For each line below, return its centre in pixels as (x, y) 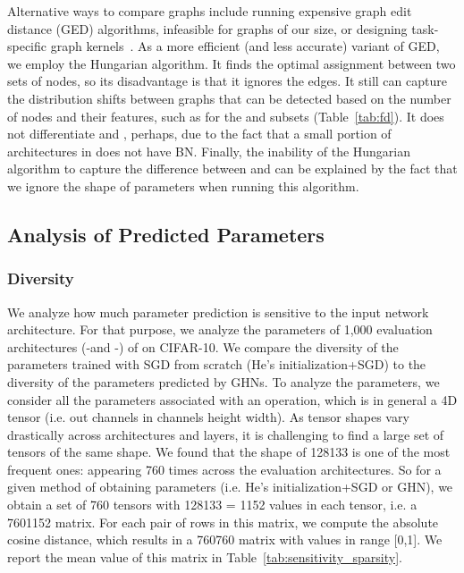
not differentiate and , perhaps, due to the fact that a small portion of (199, 134)
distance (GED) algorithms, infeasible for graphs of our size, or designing (207, 28)
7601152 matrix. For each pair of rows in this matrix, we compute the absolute (223, 522)
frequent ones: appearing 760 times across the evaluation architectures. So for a (224, 469)
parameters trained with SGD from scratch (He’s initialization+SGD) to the (217, 364)
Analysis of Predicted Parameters (166, 234)
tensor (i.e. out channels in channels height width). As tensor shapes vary (208, 417)
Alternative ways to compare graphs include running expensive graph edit (210, 11)
